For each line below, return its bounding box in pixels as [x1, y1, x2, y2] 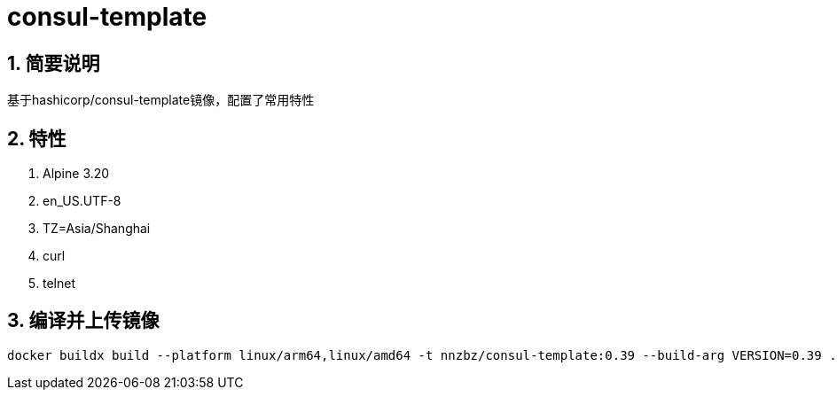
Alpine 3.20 [43, 166, 110, 182]
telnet [43, 276, 76, 292]
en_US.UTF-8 [43, 193, 121, 209]
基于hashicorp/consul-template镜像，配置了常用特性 [7, 92, 315, 108]
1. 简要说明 [7, 51, 100, 74]
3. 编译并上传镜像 [7, 309, 160, 332]
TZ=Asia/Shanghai [43, 221, 151, 237]
